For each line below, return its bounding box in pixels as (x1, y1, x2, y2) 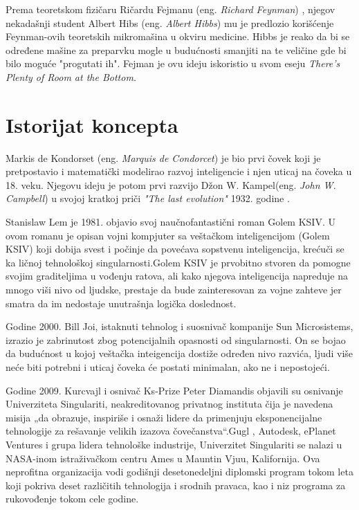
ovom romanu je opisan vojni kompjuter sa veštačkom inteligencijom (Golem (6, 228, 330, 242)
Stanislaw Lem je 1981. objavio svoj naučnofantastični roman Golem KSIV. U (6, 215, 335, 229)
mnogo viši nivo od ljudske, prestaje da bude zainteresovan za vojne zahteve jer (6, 282, 342, 297)
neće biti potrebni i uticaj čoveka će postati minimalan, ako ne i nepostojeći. (6, 360, 330, 374)
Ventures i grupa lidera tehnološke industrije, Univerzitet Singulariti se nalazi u (6, 437, 342, 451)
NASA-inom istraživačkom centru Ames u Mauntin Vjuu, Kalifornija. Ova (6, 450, 320, 465)
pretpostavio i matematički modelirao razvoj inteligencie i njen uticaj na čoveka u (6, 164, 352, 179)
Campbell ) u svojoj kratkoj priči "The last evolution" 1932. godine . (6, 191, 290, 206)
